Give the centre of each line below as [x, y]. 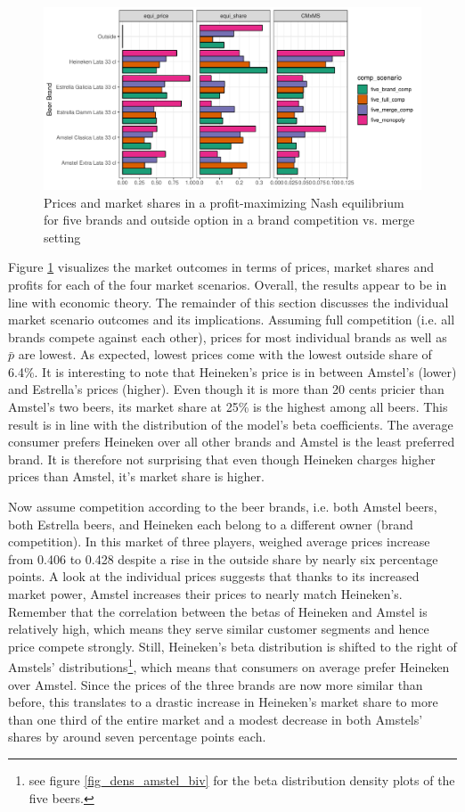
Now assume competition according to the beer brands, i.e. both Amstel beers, [223, 507]
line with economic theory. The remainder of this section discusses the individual [228, 302]
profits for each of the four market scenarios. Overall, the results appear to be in [228, 284]
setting [62, 237]
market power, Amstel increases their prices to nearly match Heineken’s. [205, 594]
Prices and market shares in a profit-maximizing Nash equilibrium [224, 202]
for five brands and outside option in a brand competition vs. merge [229, 220]
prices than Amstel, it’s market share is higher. [136, 476]
